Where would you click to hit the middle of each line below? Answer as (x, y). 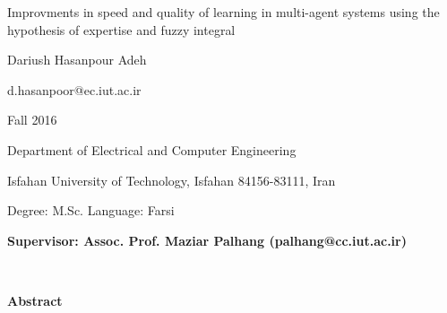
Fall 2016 (32, 120)
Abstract (35, 300)
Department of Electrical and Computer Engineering (152, 149)
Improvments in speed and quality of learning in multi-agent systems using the (223, 12)
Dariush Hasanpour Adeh (77, 60)
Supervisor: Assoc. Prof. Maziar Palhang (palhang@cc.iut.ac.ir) (207, 240)
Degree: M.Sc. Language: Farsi (91, 210)
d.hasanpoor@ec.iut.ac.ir (74, 89)
